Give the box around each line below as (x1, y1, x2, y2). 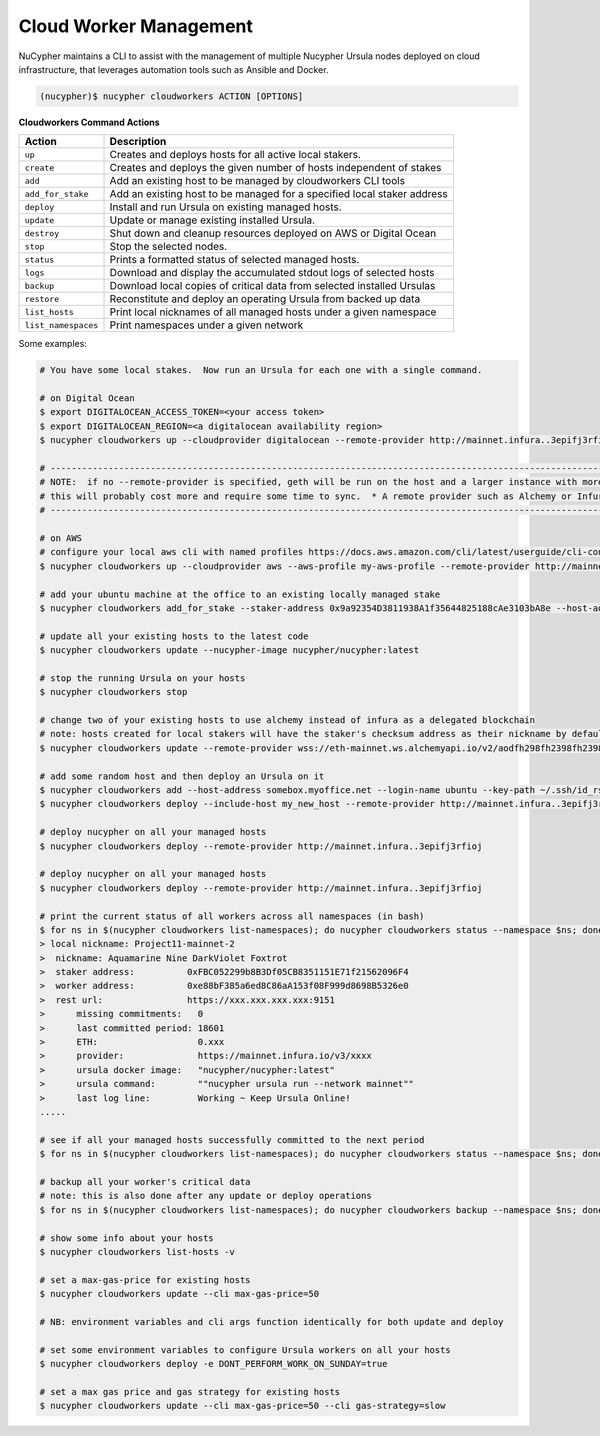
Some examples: (18, 338, 87, 350)
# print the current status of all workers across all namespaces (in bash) (39, 910, 425, 922)
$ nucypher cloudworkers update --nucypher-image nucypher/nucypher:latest (39, 645, 420, 656)
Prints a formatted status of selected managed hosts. (109, 253, 360, 267)
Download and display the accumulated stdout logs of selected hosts (109, 266, 435, 280)
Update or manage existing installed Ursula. (109, 213, 315, 227)
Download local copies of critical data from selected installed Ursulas (109, 279, 436, 293)
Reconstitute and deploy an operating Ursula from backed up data (109, 292, 421, 306)
